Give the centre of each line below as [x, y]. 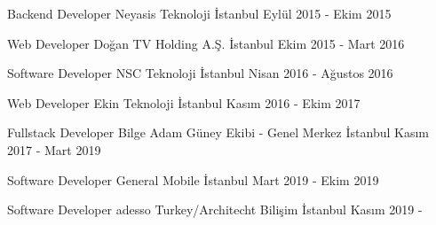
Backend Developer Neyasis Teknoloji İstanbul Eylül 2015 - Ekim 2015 [199, 13]
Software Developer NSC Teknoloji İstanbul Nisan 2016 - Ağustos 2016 [200, 73]
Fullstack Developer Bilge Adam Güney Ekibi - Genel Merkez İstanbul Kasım [218, 132]
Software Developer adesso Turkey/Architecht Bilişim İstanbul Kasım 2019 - [215, 209]
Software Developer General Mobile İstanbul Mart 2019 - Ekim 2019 [193, 179]
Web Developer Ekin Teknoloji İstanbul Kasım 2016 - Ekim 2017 [184, 102]
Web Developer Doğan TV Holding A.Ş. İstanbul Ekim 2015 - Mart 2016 [206, 43]
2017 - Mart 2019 [54, 149]
